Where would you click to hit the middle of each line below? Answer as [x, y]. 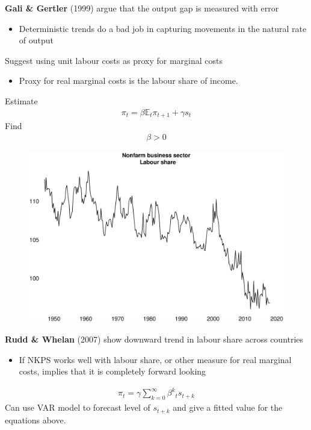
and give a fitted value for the [228, 407]
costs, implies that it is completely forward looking [112, 371]
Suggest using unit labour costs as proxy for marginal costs [114, 60]
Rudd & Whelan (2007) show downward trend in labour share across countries [154, 339]
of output [36, 40]
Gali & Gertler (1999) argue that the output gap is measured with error [142, 8]
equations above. [35, 419]
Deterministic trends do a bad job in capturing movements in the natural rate [163, 28]
